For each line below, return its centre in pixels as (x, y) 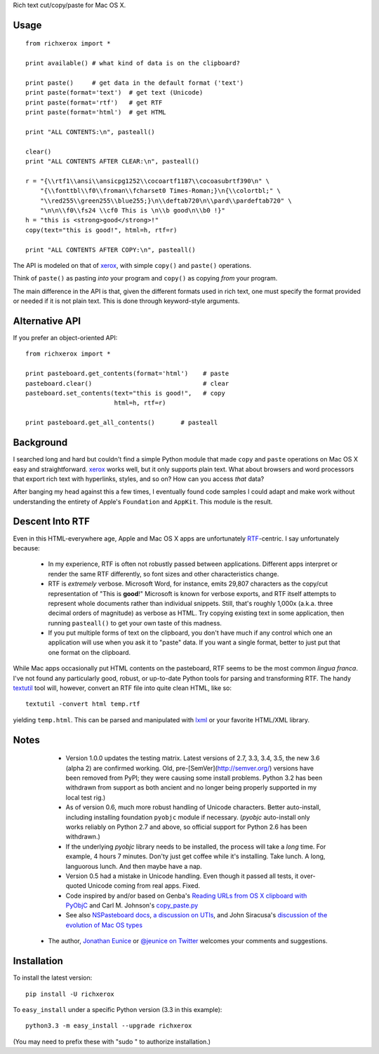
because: (26, 548)
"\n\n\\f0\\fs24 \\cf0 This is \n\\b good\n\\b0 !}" (133, 211)
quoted (76, 886)
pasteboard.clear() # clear (127, 383)
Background (40, 443)
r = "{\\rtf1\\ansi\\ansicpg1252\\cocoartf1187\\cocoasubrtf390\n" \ (148, 181)
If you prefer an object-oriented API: (65, 338)
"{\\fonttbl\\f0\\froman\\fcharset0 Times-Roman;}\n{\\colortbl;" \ (160, 191)
